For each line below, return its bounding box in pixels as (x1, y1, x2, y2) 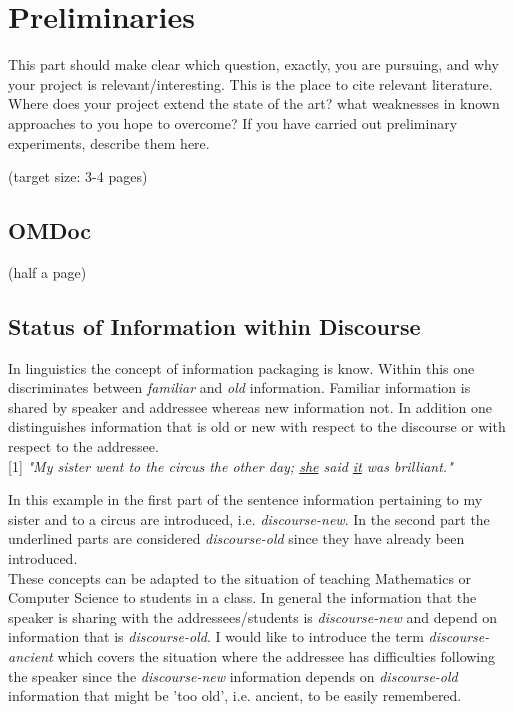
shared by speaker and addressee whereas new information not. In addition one (8, 396, 492, 417)
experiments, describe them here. (8, 132, 210, 153)
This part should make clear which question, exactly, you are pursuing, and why (8, 54, 499, 75)
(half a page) (8, 261, 87, 282)
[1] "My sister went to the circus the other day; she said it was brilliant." (8, 455, 453, 476)
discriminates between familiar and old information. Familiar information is (8, 377, 471, 398)
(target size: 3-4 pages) (8, 166, 148, 187)
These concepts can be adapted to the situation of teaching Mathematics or (8, 567, 472, 588)
